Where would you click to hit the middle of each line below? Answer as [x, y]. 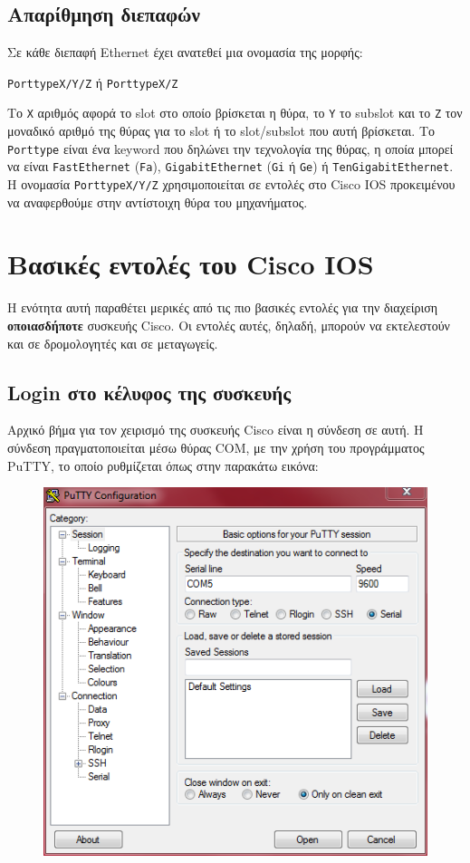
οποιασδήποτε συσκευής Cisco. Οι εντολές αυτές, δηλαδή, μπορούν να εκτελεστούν [229, 325]
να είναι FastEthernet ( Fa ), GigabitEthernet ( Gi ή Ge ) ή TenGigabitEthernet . [230, 166]
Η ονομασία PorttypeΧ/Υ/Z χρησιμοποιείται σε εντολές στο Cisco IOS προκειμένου [231, 184]
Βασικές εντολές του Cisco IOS [191, 264]
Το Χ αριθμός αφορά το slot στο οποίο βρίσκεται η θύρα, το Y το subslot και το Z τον [235, 113]
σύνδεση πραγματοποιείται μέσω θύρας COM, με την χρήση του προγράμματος [216, 447]
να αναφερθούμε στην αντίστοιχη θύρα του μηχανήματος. [158, 201]
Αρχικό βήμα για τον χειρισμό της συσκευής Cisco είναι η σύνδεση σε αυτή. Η [216, 430]
